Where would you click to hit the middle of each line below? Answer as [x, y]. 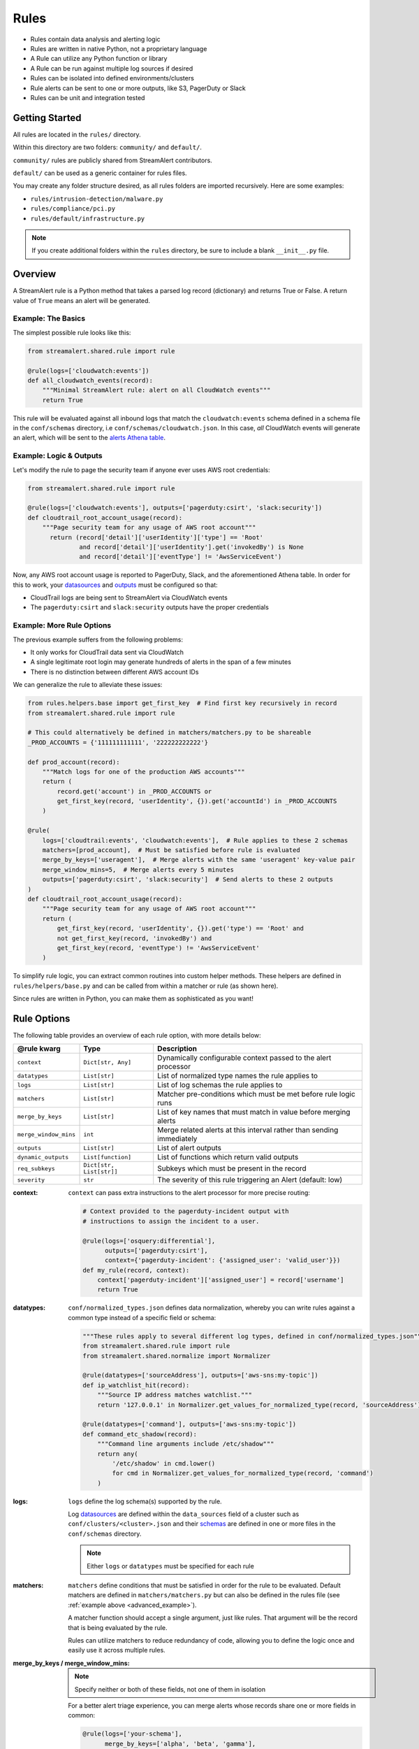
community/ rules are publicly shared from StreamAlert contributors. [112, 160]
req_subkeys [36, 1168]
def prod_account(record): [74, 762]
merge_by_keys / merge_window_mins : [71, 1663]
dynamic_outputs [43, 1157]
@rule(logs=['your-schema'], [133, 1734]
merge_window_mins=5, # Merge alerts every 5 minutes [138, 870]
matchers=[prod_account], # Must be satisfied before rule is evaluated [171, 850]
